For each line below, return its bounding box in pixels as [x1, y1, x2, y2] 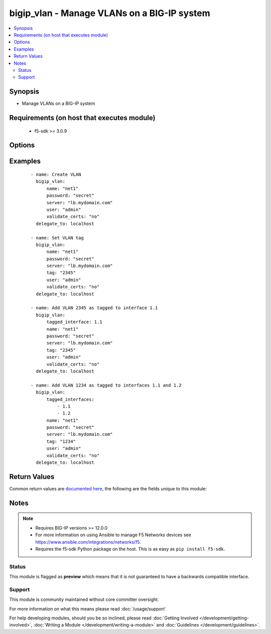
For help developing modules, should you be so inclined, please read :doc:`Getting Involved [9, 615, 198, 621]
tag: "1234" [46, 438, 76, 444]
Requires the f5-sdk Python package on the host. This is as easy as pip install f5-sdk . [35, 546, 225, 552]
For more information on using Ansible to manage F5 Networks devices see [35, 532, 192, 538]
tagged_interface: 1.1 [46, 319, 102, 325]
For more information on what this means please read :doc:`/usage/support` [9, 605, 167, 612]
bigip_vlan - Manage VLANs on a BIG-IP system [9, 8, 210, 19]
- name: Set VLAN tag [31, 235, 84, 240]
